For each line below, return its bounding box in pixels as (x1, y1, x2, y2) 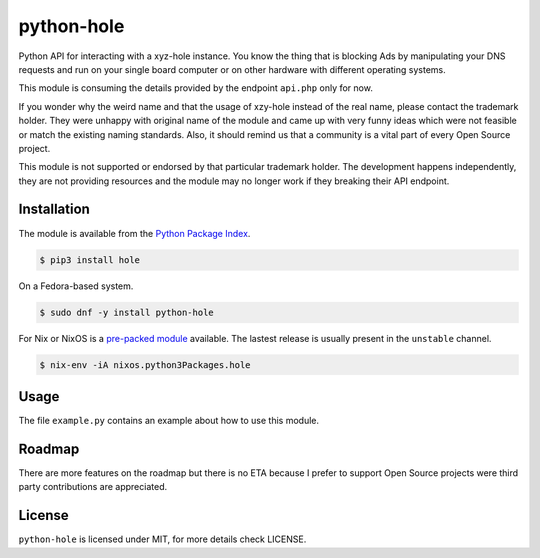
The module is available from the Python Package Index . (18, 227, 251, 239)
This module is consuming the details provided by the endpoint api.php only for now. (18, 82, 374, 94)
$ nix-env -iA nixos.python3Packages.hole (39, 359, 251, 370)
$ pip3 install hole (39, 254, 140, 265)
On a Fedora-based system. (18, 280, 134, 292)
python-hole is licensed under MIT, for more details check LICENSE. (18, 533, 307, 545)
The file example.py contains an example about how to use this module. (18, 415, 320, 426)
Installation (18, 201, 90, 218)
